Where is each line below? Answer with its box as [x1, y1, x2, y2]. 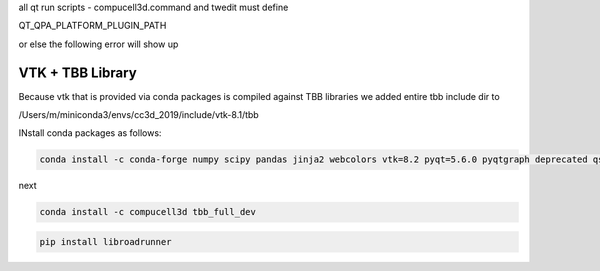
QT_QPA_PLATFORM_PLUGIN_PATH [18, 20, 167, 32]
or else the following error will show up [18, 38, 179, 50]
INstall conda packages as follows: [18, 127, 162, 139]
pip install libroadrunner [39, 236, 172, 247]
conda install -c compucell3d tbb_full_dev [39, 206, 257, 218]
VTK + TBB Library [18, 64, 137, 81]
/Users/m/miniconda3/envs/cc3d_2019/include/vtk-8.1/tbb [18, 109, 259, 121]
